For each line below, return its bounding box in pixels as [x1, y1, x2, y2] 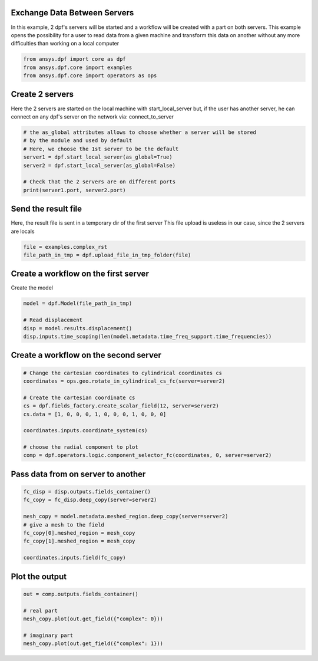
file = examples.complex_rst [23, 244, 108, 250]
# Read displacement [23, 317, 82, 324]
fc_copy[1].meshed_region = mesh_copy [23, 538, 135, 545]
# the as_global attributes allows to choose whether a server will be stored [23, 129, 256, 136]
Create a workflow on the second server [11, 350, 162, 360]
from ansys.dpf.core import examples [23, 64, 132, 71]
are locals [11, 228, 35, 235]
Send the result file [11, 204, 82, 214]
